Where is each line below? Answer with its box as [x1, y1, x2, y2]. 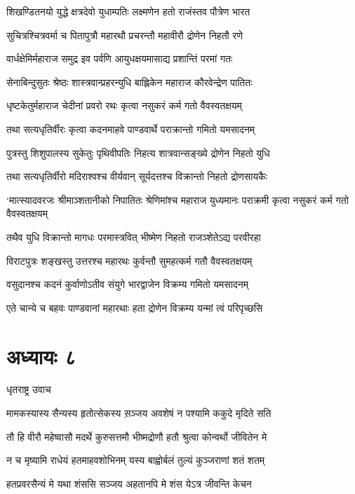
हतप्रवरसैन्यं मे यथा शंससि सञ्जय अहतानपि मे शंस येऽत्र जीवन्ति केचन [6, 476, 252, 490]
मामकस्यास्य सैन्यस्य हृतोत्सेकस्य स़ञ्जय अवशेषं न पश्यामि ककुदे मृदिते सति [6, 406, 272, 420]
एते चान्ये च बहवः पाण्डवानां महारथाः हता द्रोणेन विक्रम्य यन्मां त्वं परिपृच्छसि [6, 300, 263, 315]
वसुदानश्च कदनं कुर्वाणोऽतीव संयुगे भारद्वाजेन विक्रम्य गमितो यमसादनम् [6, 277, 249, 291]
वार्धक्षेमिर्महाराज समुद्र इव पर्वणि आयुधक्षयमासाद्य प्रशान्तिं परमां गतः [6, 51, 233, 66]
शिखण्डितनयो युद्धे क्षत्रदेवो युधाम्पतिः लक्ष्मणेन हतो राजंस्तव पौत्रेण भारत [6, 4, 250, 18]
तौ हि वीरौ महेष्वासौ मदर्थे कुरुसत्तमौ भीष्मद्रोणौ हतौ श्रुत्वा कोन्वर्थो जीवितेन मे [6, 429, 267, 444]
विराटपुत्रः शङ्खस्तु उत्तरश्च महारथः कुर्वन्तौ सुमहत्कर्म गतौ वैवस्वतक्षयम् [6, 253, 253, 268]
